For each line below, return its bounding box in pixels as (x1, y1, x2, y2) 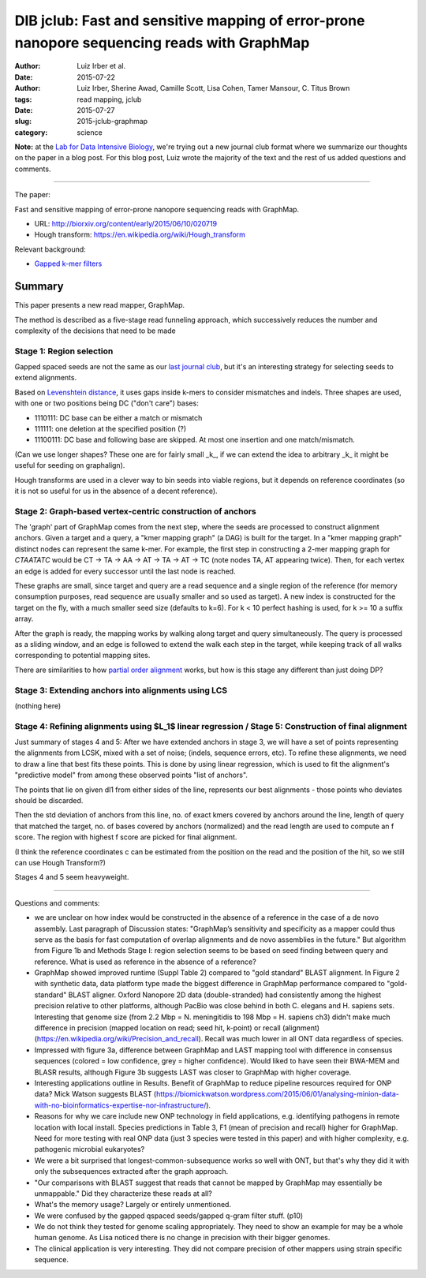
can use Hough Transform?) (14, 858, 106, 867)
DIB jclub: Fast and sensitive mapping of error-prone (14, 12, 365, 29)
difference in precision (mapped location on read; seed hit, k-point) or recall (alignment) (34, 1023, 319, 1033)
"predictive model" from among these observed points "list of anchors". (14, 770, 248, 780)
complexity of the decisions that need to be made (14, 326, 177, 335)
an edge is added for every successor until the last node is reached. (14, 566, 236, 576)
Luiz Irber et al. (77, 62, 126, 71)
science (77, 127, 103, 137)
